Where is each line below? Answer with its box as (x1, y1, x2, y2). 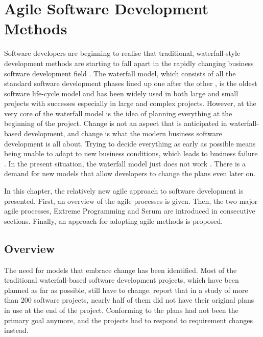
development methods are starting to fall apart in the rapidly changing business (4, 57, 254, 68)
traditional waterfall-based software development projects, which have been (4, 275, 239, 285)
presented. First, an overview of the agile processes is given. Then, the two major (4, 195, 258, 206)
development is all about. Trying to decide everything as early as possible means (4, 138, 256, 149)
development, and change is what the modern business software (23, 128, 222, 139)
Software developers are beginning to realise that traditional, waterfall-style (4, 48, 241, 58)
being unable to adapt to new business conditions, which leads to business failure (4, 148, 258, 159)
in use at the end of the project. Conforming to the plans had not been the (4, 304, 238, 315)
